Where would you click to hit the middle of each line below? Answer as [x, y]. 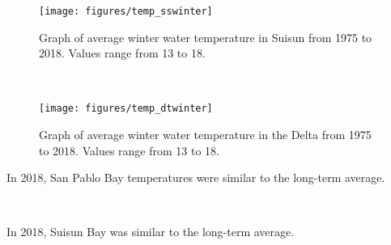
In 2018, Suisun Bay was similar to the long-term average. [151, 232]
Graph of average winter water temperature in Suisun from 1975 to [206, 37]
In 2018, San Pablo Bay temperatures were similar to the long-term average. [196, 177]
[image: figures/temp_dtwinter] [126, 109]
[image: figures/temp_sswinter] [126, 11]
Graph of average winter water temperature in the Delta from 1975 [205, 135]
